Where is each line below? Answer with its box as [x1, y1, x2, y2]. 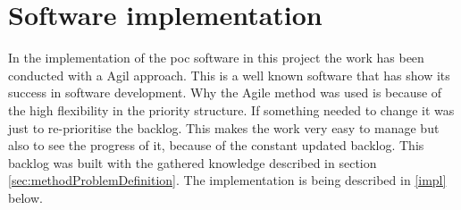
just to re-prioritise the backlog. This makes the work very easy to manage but [8, 118, 440, 137]
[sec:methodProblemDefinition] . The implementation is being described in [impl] [8, 171, 447, 189]
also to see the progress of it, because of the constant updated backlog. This [8, 136, 424, 155]
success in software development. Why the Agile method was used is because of [8, 83, 442, 102]
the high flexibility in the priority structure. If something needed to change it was [8, 100, 455, 119]
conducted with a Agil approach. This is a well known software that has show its [8, 65, 450, 84]
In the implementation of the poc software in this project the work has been [8, 48, 424, 67]
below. [8, 188, 43, 206]
